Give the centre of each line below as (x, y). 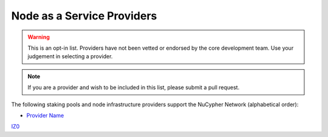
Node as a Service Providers (84, 16)
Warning (39, 37)
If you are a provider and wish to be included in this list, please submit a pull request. (134, 87)
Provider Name (45, 115)
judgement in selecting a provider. (70, 56)
